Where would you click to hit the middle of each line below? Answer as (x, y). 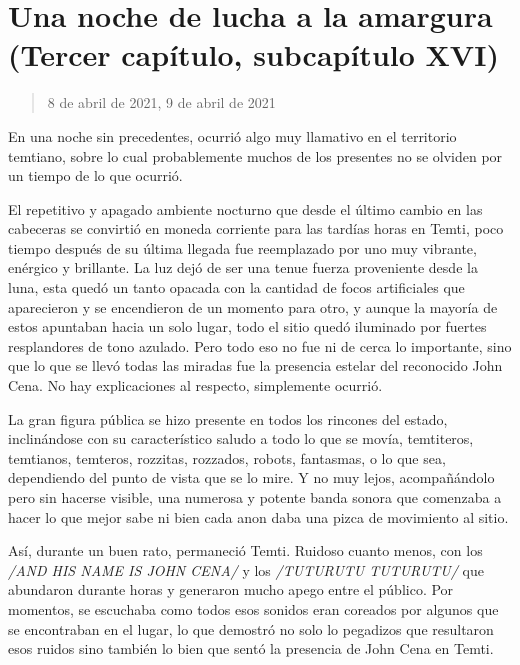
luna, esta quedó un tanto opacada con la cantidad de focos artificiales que (236, 287)
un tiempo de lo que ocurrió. (95, 175)
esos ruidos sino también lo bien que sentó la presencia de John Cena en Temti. (251, 648)
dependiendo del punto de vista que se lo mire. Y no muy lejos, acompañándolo (251, 477)
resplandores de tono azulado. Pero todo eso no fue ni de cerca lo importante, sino (260, 345)
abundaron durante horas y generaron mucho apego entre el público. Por (231, 589)
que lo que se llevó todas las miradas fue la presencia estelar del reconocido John (255, 365)
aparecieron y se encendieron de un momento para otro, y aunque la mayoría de (253, 306)
